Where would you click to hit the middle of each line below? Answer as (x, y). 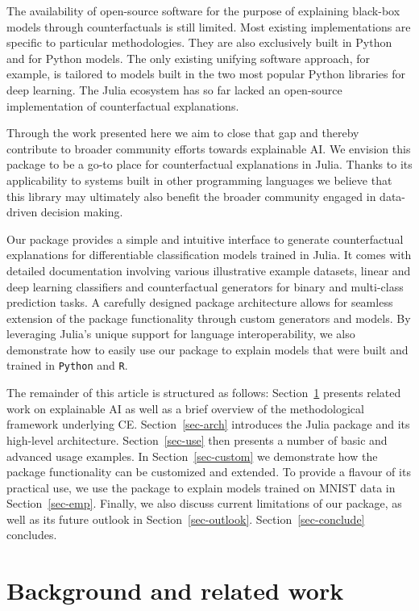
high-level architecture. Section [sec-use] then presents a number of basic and (197, 439)
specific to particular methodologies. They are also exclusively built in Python (199, 42)
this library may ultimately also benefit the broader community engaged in (191, 196)
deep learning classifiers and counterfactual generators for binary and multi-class (205, 286)
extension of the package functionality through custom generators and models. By (209, 318)
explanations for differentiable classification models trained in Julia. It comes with (209, 255)
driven (22, 212)
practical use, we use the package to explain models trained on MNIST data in (201, 487)
